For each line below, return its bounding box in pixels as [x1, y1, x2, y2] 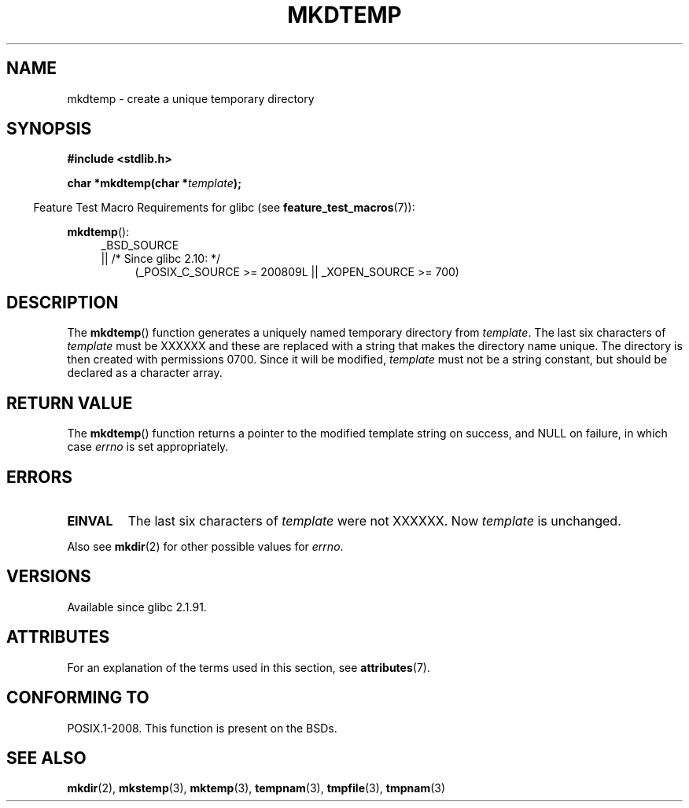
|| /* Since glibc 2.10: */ [101, 252, 221, 266]
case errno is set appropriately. [67, 440, 229, 454]
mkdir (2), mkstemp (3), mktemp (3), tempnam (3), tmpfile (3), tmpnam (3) [67, 781, 446, 795]
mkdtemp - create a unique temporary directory [67, 91, 315, 105]
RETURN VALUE [6, 393, 133, 413]
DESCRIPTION [6, 292, 119, 312]
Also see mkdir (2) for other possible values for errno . [67, 539, 344, 553]
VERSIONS [6, 566, 91, 587]
